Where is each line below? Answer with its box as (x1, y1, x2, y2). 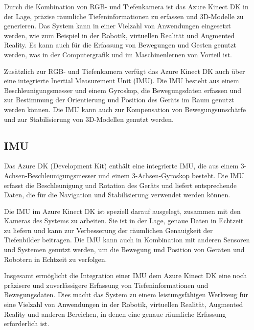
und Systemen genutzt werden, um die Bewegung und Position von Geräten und (4, 244, 245, 255)
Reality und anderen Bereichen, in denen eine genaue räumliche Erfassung (4, 308, 226, 319)
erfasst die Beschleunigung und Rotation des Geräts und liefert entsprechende (4, 180, 237, 190)
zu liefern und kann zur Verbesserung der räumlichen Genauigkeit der (4, 225, 213, 235)
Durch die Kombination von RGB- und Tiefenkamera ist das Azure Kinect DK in (4, 1, 249, 11)
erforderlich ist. (4, 318, 49, 329)
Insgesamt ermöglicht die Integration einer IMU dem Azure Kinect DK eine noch (4, 270, 247, 281)
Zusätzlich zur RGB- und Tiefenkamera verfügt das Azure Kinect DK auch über (4, 66, 245, 76)
